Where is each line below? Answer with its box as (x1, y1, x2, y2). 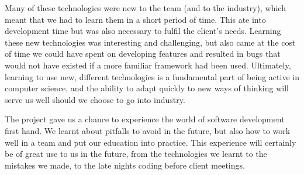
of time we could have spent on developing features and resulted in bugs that (5, 47, 281, 60)
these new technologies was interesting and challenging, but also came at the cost (5, 36, 296, 48)
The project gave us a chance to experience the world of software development (5, 113, 285, 125)
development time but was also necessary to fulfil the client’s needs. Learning (5, 25, 281, 37)
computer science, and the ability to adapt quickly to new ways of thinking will (5, 82, 289, 94)
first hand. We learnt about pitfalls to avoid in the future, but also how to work (5, 124, 291, 136)
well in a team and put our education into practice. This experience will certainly (5, 136, 296, 148)
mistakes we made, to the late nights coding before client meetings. (5, 159, 245, 171)
